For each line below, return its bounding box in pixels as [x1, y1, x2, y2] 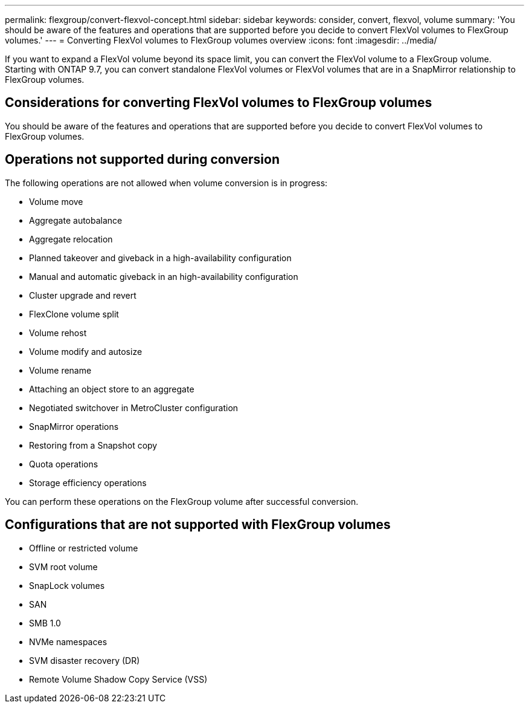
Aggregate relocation [29, 233, 113, 244]
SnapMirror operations [29, 421, 119, 432]
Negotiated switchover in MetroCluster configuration [29, 402, 239, 413]
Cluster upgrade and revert [29, 290, 136, 300]
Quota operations [29, 458, 98, 469]
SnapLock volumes [29, 580, 105, 591]
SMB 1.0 [29, 617, 61, 628]
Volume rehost [29, 327, 87, 338]
